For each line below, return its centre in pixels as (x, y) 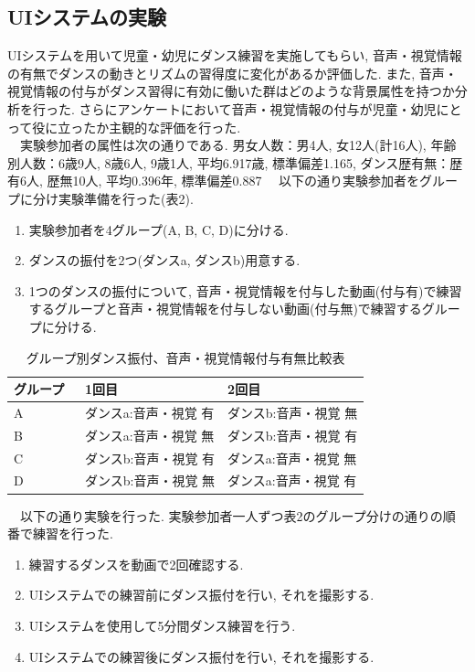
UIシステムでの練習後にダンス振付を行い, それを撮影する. (201, 656)
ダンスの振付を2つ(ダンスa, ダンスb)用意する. (164, 260)
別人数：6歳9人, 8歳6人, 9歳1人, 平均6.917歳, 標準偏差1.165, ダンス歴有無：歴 (235, 162)
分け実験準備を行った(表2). (113, 198)
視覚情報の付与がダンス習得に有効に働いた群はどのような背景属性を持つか (231, 91)
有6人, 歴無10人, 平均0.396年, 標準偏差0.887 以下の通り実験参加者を (214, 181)
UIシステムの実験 (87, 17)
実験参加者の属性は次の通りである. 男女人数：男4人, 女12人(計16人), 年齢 (238, 145)
